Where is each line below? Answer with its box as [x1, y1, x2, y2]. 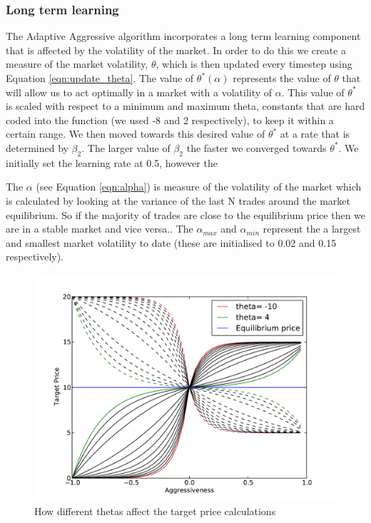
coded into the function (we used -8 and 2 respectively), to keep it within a [6, 112, 334, 127]
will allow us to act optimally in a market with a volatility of [6, 84, 273, 99]
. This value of [281, 84, 345, 99]
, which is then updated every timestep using [156, 56, 352, 71]
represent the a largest [263, 221, 361, 236]
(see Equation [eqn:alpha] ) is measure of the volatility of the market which [36, 179, 362, 194]
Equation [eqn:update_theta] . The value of [6, 71, 194, 85]
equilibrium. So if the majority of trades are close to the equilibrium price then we [6, 207, 366, 222]
